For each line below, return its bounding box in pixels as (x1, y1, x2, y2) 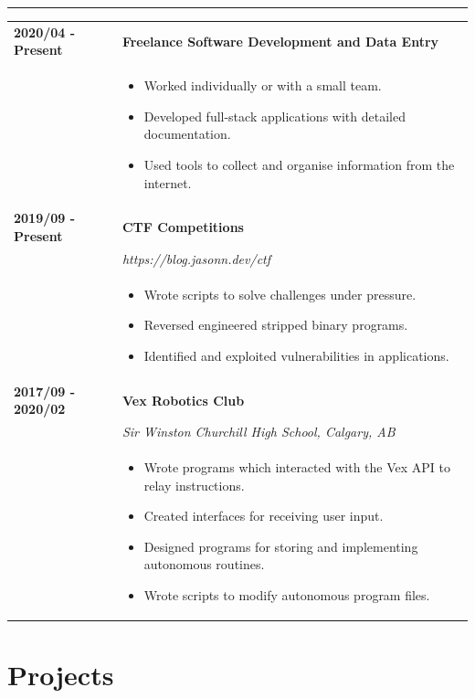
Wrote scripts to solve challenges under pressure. (143, 284, 417, 303)
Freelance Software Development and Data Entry (121, 31, 439, 50)
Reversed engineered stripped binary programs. (143, 315, 408, 334)
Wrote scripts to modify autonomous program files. (143, 585, 430, 604)
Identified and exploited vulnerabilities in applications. (143, 345, 449, 365)
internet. (143, 173, 192, 192)
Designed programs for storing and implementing (143, 536, 418, 555)
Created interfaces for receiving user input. (143, 506, 384, 525)
